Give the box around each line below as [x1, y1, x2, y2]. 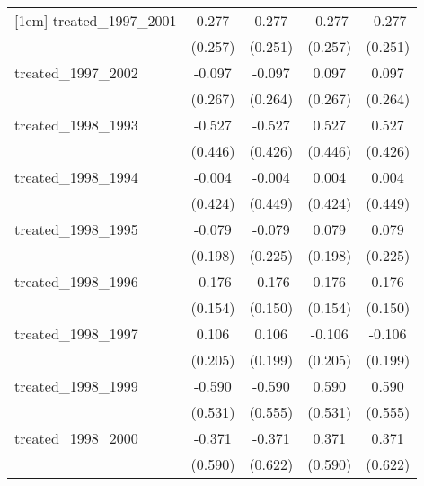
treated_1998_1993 [14, 114, 138, 135]
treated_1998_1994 [14, 166, 138, 187]
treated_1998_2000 [14, 427, 138, 448]
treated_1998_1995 [14, 219, 138, 239]
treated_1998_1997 [14, 323, 138, 344]
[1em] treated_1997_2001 [14, 10, 177, 31]
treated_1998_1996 [14, 271, 138, 292]
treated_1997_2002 [14, 62, 138, 83]
